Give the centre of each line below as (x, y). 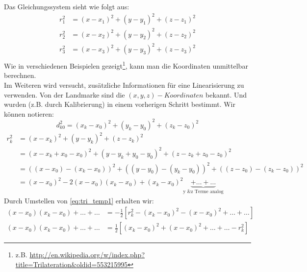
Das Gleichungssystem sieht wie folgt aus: (67, 6)
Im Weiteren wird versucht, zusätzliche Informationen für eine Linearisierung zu (124, 85)
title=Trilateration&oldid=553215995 (72, 264)
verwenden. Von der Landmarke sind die (64, 94)
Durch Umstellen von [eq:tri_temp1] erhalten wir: (79, 200)
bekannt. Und (226, 94)
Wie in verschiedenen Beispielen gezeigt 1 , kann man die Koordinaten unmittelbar (126, 65)
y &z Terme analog (203, 191)
